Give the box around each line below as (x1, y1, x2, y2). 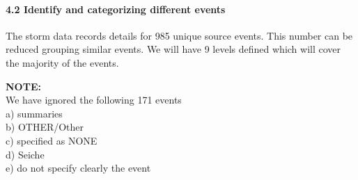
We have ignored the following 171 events (6, 92, 182, 107)
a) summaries (6, 106, 63, 120)
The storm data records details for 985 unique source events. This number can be (6, 28, 353, 42)
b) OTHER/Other (6, 120, 84, 134)
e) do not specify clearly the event (6, 161, 151, 175)
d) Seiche (6, 147, 45, 161)
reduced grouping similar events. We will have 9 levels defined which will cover (6, 42, 341, 56)
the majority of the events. (6, 55, 119, 69)
